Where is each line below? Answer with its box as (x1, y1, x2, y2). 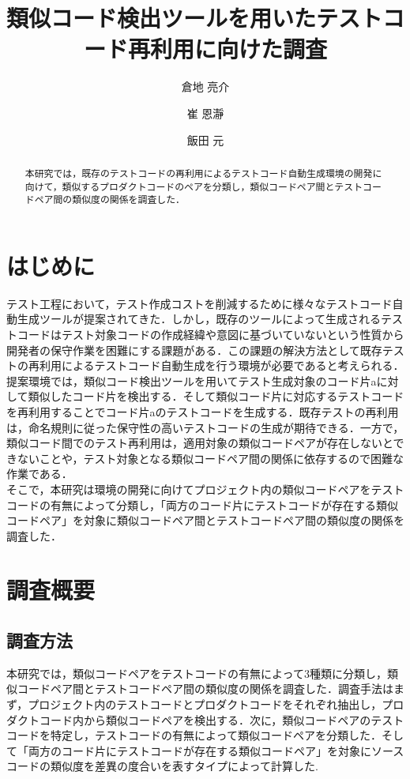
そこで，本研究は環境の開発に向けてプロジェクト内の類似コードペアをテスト (6, 480, 404, 497)
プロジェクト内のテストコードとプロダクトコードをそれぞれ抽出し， (28, 696, 382, 713)
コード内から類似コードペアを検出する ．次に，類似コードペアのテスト (39, 711, 404, 728)
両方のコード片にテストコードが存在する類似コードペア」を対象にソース (28, 742, 404, 758)
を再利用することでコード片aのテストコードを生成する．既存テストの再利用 (6, 403, 399, 420)
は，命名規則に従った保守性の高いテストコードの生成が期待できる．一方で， (6, 419, 404, 435)
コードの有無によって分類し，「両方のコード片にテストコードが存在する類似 (6, 496, 398, 513)
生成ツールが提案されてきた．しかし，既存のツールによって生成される (17, 310, 382, 327)
